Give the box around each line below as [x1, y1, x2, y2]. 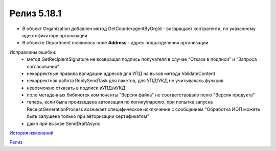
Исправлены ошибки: [9, 49, 57, 55]
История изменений [9, 130, 54, 136]
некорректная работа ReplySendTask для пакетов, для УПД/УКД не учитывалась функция [27, 78, 224, 84]
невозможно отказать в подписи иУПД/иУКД [27, 85, 126, 91]
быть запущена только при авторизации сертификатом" [27, 113, 149, 119]
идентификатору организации [22, 32, 88, 38]
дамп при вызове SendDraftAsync [27, 120, 101, 127]
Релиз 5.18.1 [9, 8, 62, 19]
